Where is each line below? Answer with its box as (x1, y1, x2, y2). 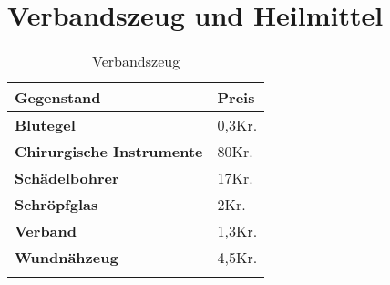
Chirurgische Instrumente (15, 141, 203, 163)
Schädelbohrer (15, 167, 119, 189)
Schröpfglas (15, 194, 98, 216)
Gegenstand (15, 87, 101, 109)
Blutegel (15, 114, 76, 136)
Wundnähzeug (15, 247, 118, 269)
